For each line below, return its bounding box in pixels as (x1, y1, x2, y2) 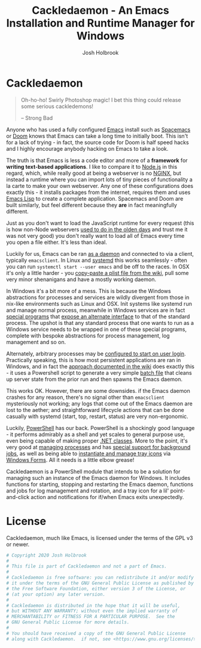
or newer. (6, 541, 30, 548)
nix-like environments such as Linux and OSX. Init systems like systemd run (6, 300, 193, 307)
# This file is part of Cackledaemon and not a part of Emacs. (6, 563, 167, 569)
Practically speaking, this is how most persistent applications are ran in (6, 356, 181, 363)
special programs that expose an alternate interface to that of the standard (6, 313, 190, 320)
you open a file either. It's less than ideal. (6, 238, 108, 246)
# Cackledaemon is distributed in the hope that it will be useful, (6, 602, 181, 608)
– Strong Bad (20, 114, 53, 121)
